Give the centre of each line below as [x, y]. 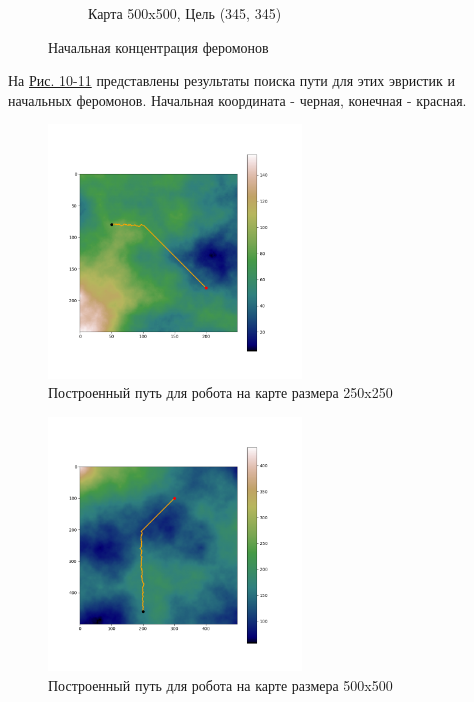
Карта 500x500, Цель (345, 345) [185, 13]
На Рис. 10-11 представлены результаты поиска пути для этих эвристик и [231, 80]
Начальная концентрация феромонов [158, 46]
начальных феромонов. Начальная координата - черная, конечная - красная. [237, 99]
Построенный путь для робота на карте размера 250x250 [220, 392]
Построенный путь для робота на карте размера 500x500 [220, 684]
